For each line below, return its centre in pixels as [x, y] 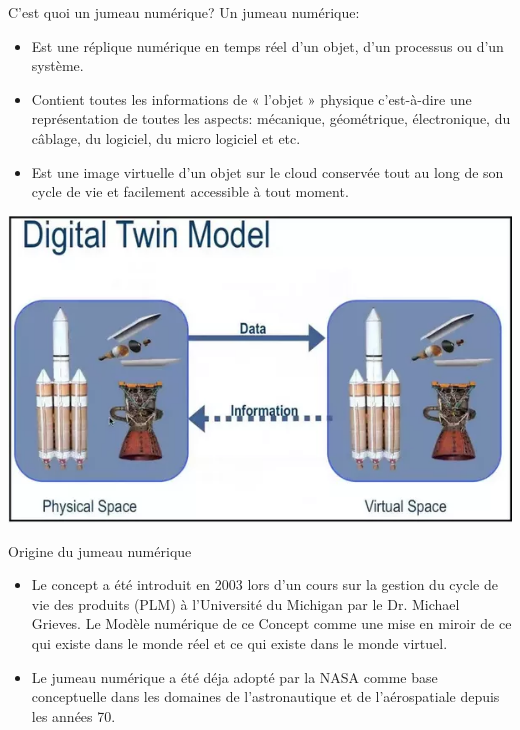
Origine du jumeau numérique [100, 550]
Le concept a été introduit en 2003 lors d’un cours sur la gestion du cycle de [264, 584]
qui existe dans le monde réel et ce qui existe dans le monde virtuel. [239, 642]
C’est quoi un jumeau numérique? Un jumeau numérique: [184, 12]
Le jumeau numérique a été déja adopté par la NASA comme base [234, 676]
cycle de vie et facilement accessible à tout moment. [190, 191]
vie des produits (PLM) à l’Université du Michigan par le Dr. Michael [245, 603]
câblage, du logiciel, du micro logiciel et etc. [166, 137]
